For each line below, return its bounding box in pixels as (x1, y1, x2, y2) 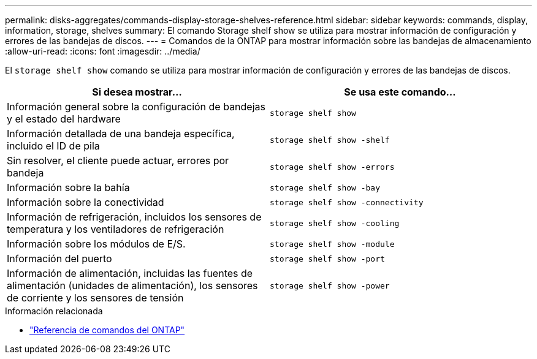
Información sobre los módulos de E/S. (7, 238, 186, 250)
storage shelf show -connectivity (270, 197, 424, 207)
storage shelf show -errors (270, 162, 395, 172)
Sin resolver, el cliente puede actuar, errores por (7, 154, 229, 167)
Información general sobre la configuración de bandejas (7, 100, 265, 113)
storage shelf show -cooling (270, 218, 400, 228)
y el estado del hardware (7, 113, 121, 125)
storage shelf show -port (270, 254, 385, 263)
